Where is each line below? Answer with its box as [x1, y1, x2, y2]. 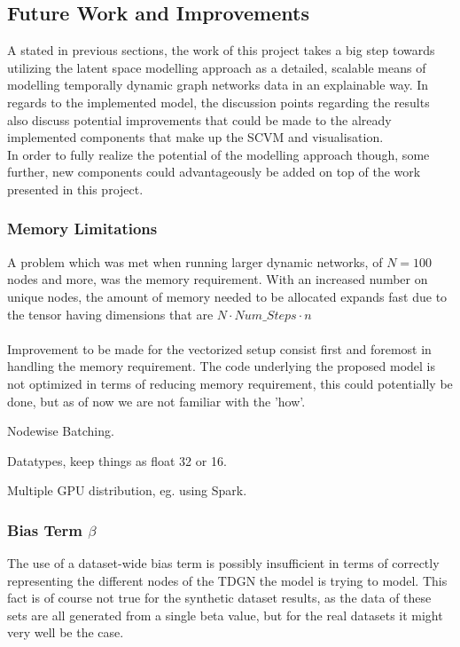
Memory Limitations [7, 217, 158, 240]
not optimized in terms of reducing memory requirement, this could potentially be [7, 374, 453, 392]
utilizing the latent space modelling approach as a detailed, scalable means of [7, 58, 426, 76]
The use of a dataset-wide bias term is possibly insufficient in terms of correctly [7, 554, 440, 572]
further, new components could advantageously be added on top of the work [7, 162, 421, 181]
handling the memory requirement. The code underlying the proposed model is [7, 357, 435, 375]
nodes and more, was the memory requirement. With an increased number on [7, 270, 428, 288]
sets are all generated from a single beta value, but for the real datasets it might [7, 605, 443, 624]
